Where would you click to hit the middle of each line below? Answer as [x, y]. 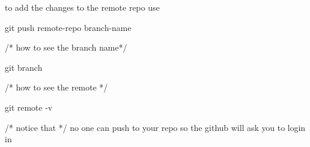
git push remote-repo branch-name [68, 27]
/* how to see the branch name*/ [66, 47]
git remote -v [29, 107]
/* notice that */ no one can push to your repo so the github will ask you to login [155, 127]
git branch [24, 67]
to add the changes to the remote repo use [82, 7]
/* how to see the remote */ [56, 87]
